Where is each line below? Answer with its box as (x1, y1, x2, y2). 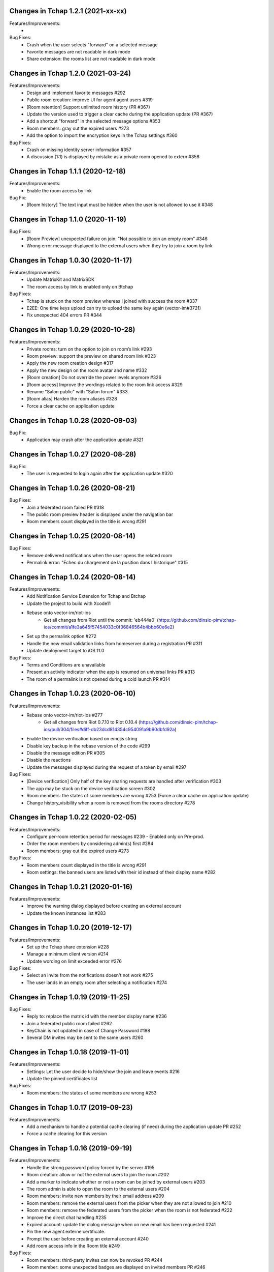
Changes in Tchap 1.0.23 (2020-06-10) (9, 689, 136, 698)
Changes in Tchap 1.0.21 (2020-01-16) (9, 882, 133, 891)
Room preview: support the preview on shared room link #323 (26, 353, 156, 359)
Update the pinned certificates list (26, 1076, 97, 1081)
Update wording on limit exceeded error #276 (26, 958, 122, 964)
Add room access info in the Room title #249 (26, 1243, 120, 1249)
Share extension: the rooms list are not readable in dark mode (26, 56, 156, 62)
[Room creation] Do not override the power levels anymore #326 (26, 374, 162, 381)
